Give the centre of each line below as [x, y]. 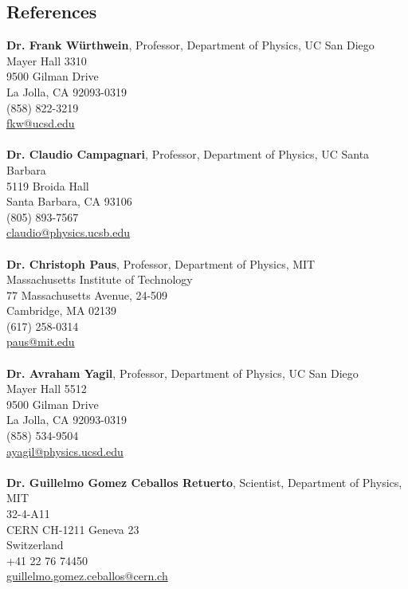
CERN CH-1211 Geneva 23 [73, 529]
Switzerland [35, 545]
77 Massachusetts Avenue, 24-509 [87, 294]
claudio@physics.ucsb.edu [69, 232]
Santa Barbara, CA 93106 [69, 201]
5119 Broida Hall [48, 185]
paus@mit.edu [41, 342]
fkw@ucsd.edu [41, 123]
